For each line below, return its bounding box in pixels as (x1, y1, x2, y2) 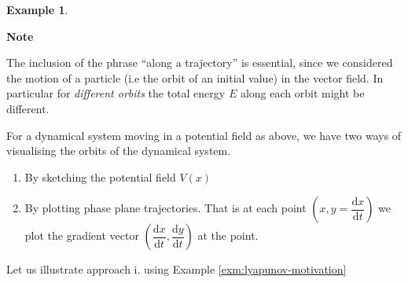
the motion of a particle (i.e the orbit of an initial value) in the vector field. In (6, 69, 384, 86)
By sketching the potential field (24, 168, 176, 185)
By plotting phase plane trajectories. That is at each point (24, 200, 307, 216)
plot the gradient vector (24, 227, 139, 244)
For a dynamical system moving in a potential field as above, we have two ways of (6, 127, 402, 143)
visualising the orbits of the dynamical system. (6, 142, 231, 159)
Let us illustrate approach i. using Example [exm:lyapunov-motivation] (6, 261, 347, 277)
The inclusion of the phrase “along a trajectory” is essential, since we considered (6, 54, 393, 71)
